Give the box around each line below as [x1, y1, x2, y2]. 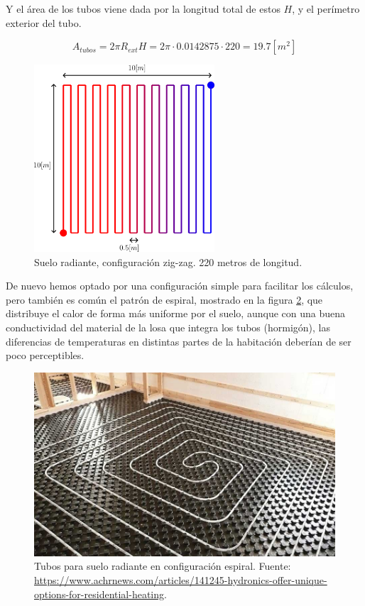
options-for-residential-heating [34, 586, 165, 601]
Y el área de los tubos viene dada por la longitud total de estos [6, 1, 280, 16]
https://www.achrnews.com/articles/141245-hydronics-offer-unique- [34, 572, 327, 587]
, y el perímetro [292, 1, 360, 16]
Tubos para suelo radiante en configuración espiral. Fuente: [34, 558, 291, 573]
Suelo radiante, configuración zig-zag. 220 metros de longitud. [34, 254, 303, 269]
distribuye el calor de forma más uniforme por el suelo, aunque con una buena [6, 306, 346, 321]
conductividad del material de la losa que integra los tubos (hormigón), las [6, 319, 331, 334]
